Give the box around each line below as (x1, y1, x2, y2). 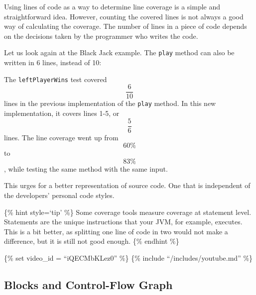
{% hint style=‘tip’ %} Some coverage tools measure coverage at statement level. (4, 206, 252, 217)
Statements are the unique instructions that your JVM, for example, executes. (4, 216, 243, 227)
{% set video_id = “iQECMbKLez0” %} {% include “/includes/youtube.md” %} (4, 253, 253, 263)
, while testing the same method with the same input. (4, 163, 168, 174)
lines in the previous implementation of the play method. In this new (4, 98, 216, 108)
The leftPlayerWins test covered (4, 74, 107, 84)
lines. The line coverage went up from (4, 132, 119, 142)
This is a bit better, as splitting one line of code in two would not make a (4, 226, 228, 236)
